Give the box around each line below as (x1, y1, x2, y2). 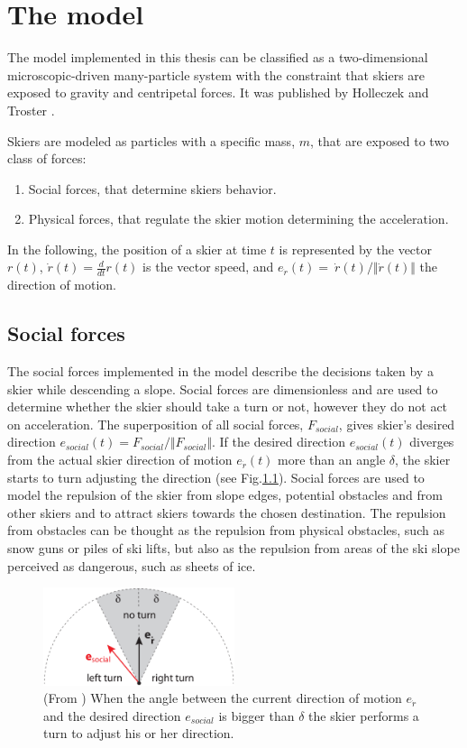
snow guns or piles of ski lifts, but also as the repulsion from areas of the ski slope (7, 539, 460, 558)
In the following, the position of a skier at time (7, 239, 267, 258)
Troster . (7, 100, 55, 119)
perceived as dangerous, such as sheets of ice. (7, 556, 256, 575)
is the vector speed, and (142, 257, 274, 276)
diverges (409, 432, 454, 451)
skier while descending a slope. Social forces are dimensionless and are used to (7, 379, 438, 398)
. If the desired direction (212, 432, 345, 451)
